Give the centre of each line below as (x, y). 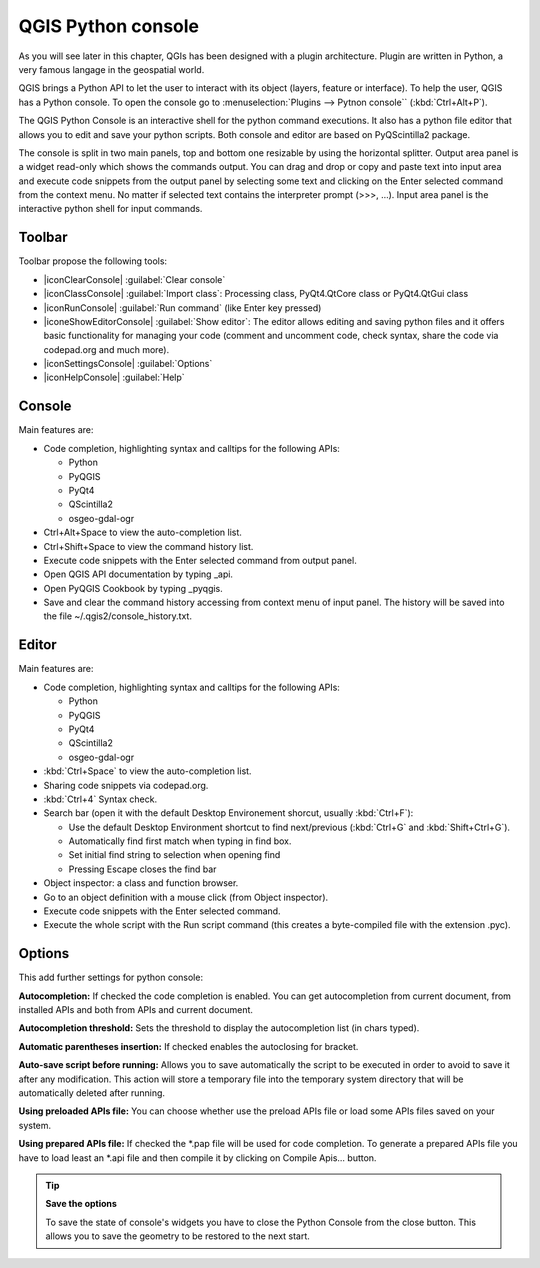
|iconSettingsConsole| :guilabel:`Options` (128, 364)
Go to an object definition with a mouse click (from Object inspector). (186, 897)
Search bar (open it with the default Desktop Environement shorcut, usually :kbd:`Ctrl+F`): (228, 813)
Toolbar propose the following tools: (93, 261)
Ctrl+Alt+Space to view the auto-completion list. (142, 532)
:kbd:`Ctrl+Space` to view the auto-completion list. (147, 771)
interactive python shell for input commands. (110, 209)
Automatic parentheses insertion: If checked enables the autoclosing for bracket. (188, 1046)
